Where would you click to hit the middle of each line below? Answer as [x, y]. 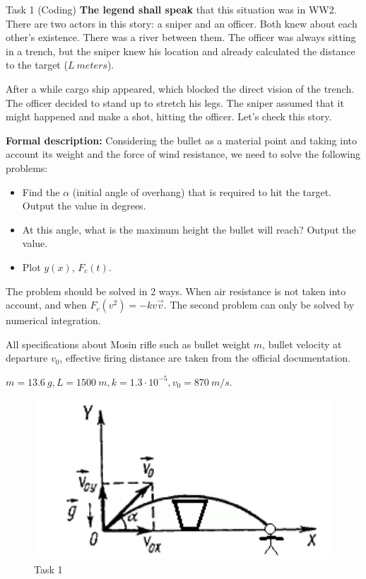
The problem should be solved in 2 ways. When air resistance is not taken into [176, 291]
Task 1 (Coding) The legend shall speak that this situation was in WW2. [171, 9]
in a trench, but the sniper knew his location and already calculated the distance [181, 51]
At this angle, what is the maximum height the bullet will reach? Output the [189, 229]
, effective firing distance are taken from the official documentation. [205, 358]
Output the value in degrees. [84, 206]
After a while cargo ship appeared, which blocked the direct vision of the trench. [180, 88]
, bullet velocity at [302, 344]
